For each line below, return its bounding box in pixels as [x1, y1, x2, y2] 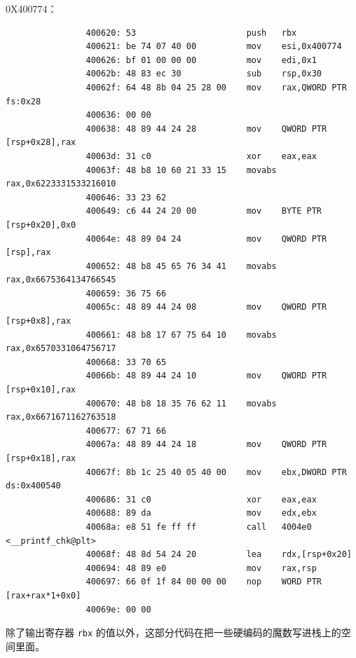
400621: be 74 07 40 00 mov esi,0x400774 [85, 41, 342, 52]
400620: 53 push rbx [85, 27, 297, 38]
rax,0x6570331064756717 [6, 343, 116, 354]
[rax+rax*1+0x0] [6, 590, 81, 601]
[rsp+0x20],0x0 [6, 219, 76, 230]
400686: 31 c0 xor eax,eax [85, 494, 317, 505]
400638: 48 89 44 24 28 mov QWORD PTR [85, 123, 327, 134]
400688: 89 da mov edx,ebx [85, 508, 317, 519]
